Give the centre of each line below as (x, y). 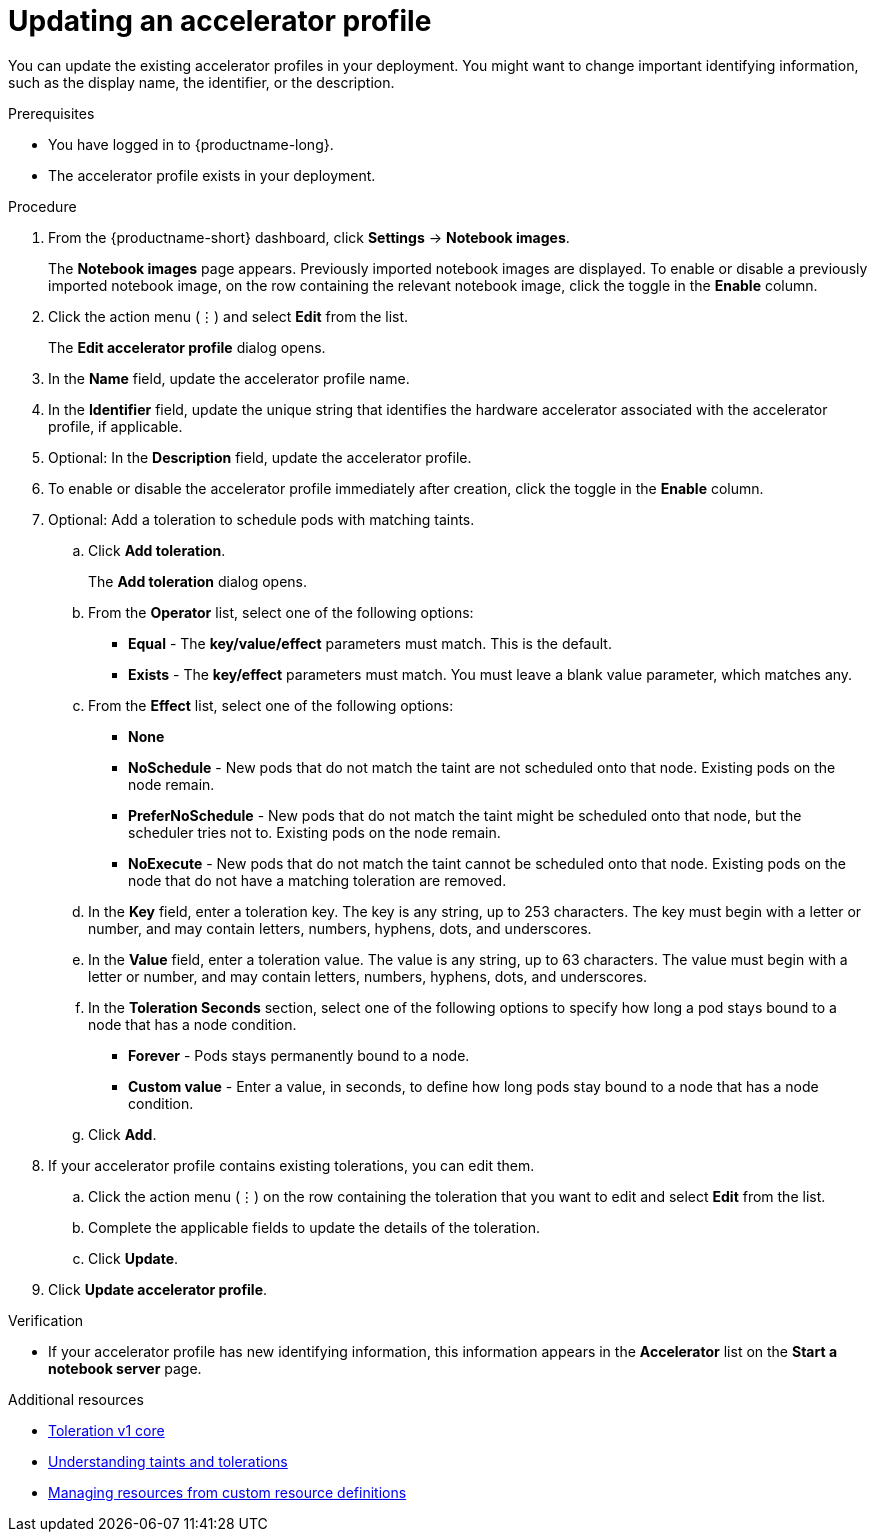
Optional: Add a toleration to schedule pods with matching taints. (261, 519)
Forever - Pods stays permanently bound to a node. (299, 1055)
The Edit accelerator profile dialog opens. (187, 347)
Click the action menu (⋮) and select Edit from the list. (228, 316)
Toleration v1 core (106, 1430)
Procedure (42, 206)
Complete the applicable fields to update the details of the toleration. (314, 1227)
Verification (46, 1320)
